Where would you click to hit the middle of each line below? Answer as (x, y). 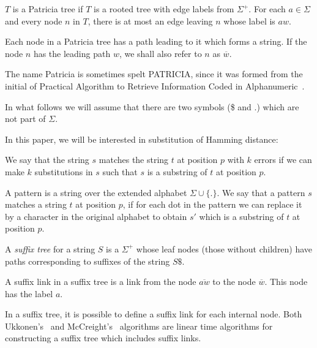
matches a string (36, 204)
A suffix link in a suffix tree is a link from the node (101, 282)
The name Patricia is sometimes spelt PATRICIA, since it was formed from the (154, 74)
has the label (29, 293)
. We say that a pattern (261, 192)
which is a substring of (241, 216)
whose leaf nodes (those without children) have (224, 248)
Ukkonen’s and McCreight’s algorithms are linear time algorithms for (139, 326)
